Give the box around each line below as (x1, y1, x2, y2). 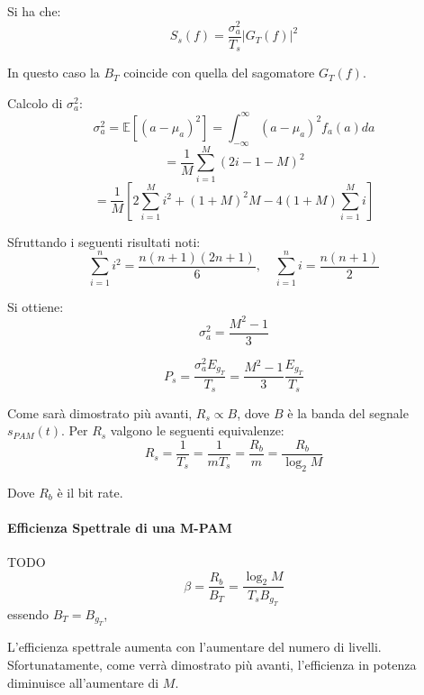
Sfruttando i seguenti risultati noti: (7, 232, 201, 251)
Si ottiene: (7, 297, 64, 315)
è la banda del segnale (287, 403, 409, 422)
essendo (7, 604, 50, 623)
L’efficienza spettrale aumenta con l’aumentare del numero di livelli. (7, 637, 382, 656)
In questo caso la (7, 63, 100, 82)
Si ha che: (7, 2, 61, 20)
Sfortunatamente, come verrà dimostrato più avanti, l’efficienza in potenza (7, 654, 417, 673)
